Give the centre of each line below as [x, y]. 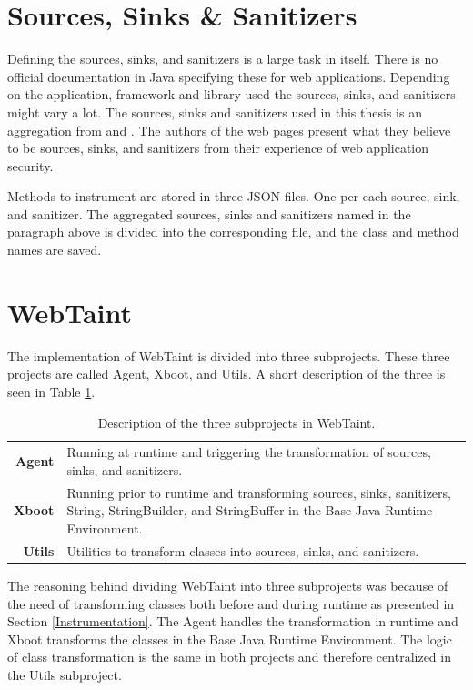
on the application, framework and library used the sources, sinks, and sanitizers [231, 94]
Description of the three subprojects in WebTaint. [236, 422]
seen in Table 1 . [51, 391]
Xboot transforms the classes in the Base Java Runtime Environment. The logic [230, 639]
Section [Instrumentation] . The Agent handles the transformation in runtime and [233, 621]
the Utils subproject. [65, 674]
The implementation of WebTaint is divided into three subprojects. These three [229, 355]
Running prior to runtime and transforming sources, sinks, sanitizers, [259, 492]
